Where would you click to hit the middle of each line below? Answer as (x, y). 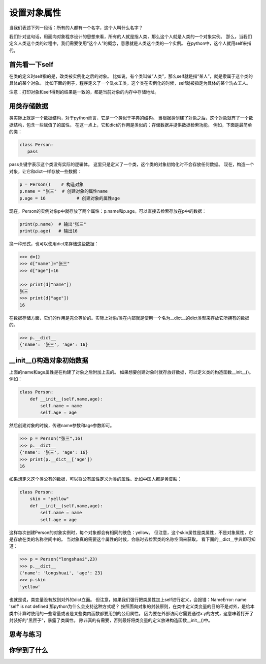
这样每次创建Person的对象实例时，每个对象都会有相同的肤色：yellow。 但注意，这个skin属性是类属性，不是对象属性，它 (131, 532)
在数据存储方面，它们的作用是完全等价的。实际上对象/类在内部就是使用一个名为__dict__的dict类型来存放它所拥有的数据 (129, 318)
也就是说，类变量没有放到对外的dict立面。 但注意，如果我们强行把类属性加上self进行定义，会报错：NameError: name (128, 599)
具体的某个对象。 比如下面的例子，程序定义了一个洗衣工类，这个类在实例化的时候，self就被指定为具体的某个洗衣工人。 (130, 83)
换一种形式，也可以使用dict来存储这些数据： (54, 243)
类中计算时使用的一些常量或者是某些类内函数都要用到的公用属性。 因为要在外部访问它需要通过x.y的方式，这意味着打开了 (131, 613)
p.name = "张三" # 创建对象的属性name (64, 191)
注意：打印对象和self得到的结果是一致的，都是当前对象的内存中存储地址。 (84, 92)
